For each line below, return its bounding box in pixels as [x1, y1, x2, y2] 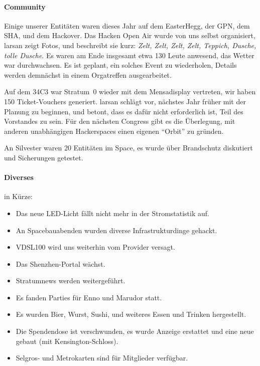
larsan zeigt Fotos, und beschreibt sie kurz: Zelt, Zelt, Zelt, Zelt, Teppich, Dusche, [4, 40, 256, 50]
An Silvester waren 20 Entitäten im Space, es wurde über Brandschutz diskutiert [4, 142, 253, 153]
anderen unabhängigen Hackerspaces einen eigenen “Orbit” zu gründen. [4, 125, 224, 136]
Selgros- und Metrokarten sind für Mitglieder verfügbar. [16, 352, 188, 363]
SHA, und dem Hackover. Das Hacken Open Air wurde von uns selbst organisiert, [4, 30, 255, 41]
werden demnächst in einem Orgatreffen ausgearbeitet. [4, 69, 172, 80]
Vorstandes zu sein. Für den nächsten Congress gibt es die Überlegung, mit [4, 116, 235, 126]
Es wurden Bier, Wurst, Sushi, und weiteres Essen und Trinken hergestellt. [16, 309, 246, 319]
